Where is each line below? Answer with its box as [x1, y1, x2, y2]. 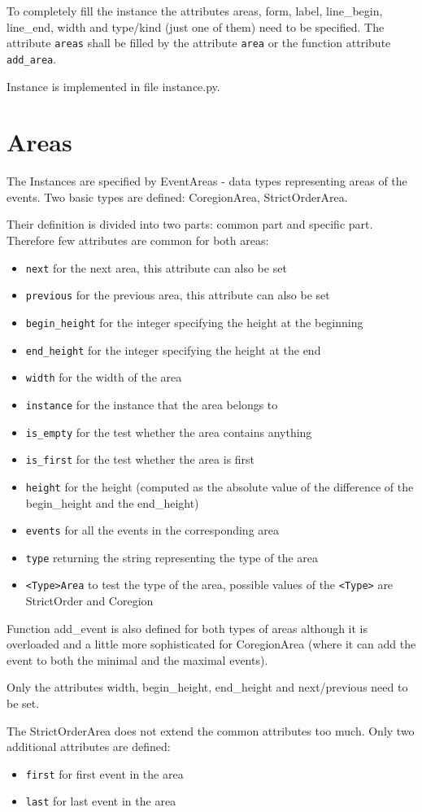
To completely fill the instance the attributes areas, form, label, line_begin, [7, 2, 383, 19]
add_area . [7, 50, 57, 67]
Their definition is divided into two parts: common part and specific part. [7, 216, 373, 233]
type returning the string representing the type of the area [25, 548, 319, 565]
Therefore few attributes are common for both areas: [7, 232, 269, 248]
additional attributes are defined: [7, 738, 171, 755]
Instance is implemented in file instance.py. [7, 77, 220, 94]
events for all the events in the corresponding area [25, 522, 280, 539]
